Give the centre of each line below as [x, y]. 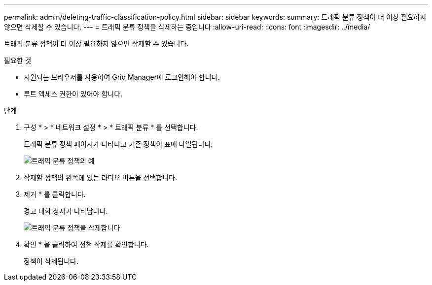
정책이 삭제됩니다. [51, 261]
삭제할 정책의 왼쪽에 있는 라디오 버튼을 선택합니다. [101, 177]
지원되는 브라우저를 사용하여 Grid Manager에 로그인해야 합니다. [122, 77]
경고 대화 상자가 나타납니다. [66, 211]
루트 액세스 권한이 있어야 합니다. [73, 94]
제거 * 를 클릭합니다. [55, 194]
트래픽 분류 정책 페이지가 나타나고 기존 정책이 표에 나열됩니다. [118, 144]
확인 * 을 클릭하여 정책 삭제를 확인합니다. [86, 244]
